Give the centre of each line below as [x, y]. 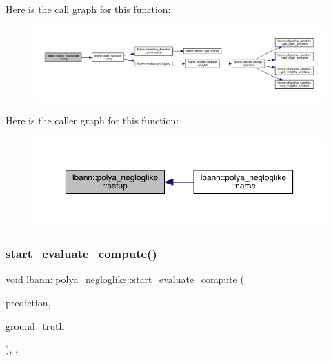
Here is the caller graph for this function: [92, 120]
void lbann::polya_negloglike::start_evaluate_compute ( [125, 279]
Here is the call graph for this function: [88, 9]
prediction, [28, 302]
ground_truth [35, 325]
